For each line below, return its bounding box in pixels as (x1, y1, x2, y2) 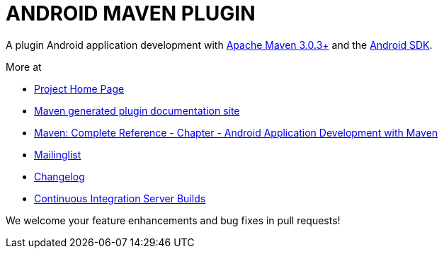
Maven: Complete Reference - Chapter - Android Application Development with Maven (34, 126, 438, 139)
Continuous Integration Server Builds (34, 192, 206, 204)
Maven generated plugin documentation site (34, 104, 240, 117)
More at (6, 60, 42, 73)
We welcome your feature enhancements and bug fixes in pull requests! (6, 214, 341, 226)
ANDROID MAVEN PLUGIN (6, 1, 256, 25)
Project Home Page (34, 82, 125, 95)
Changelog (34, 170, 85, 183)
